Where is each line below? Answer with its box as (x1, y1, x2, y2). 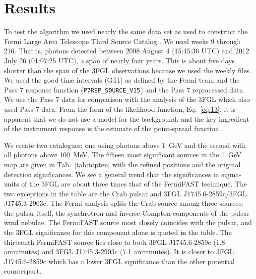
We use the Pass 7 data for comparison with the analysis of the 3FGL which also (4, 94, 250, 104)
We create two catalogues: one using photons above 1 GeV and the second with (4, 139, 246, 150)
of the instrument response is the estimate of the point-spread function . (4, 123, 223, 134)
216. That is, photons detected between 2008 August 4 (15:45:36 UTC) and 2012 (4, 46, 250, 56)
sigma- (221, 169, 242, 179)
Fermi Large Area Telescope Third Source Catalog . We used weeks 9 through (4, 36, 241, 46)
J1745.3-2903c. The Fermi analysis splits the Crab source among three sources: (4, 198, 244, 208)
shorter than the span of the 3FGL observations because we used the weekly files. (4, 65, 252, 75)
